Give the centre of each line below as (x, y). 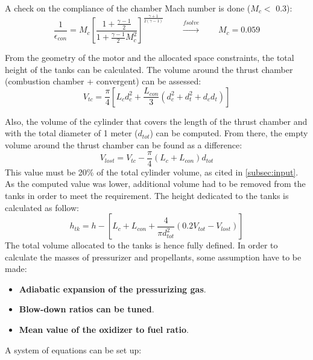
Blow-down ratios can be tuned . (87, 309)
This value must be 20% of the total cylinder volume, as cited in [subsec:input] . (152, 172)
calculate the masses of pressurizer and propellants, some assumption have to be (153, 257)
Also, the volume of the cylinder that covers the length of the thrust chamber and (156, 121)
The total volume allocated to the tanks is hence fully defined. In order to (141, 245)
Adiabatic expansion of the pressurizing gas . (112, 289)
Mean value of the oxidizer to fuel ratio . (104, 330)
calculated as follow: (42, 207)
